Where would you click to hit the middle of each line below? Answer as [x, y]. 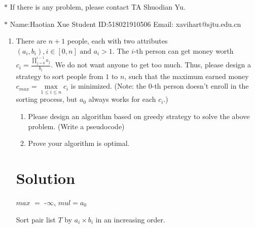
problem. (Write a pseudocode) [76, 126]
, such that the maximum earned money [187, 76]
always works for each [122, 99]
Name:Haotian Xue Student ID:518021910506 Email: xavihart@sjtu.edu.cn [125, 24]
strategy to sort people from [60, 76]
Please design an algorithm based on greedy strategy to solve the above [139, 116]
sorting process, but [47, 99]
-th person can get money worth [184, 50]
